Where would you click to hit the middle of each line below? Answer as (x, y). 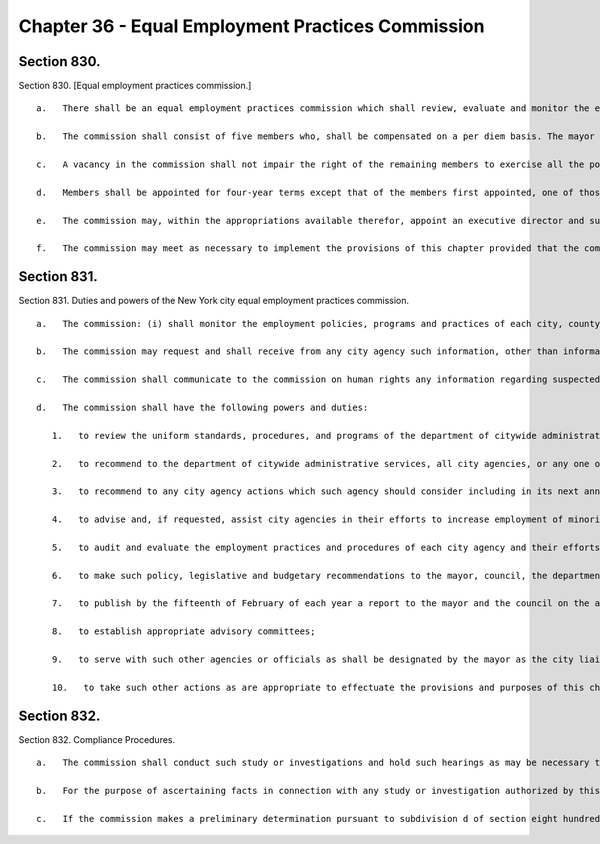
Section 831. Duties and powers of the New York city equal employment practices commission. (214, 301)
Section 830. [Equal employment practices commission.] (135, 86)
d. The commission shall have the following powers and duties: (202, 407)
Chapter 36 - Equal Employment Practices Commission (251, 26)
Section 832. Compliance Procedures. (97, 739)
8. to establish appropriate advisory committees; (183, 631)
